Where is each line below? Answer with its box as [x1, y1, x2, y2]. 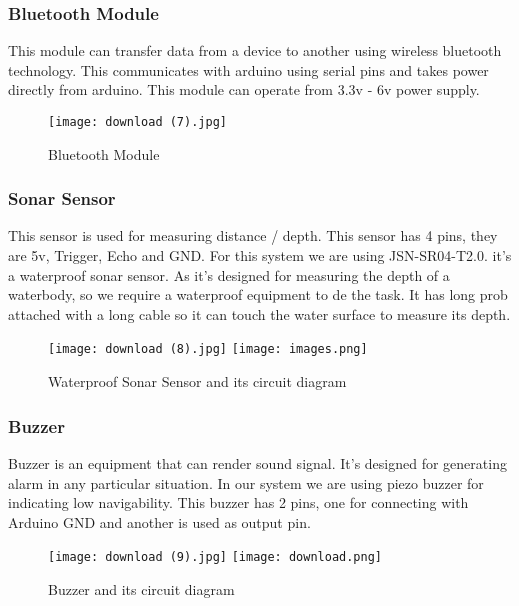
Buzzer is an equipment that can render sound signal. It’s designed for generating [8, 452, 507, 473]
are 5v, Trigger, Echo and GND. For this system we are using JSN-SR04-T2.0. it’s [8, 245, 512, 266]
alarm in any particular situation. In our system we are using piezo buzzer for [8, 472, 484, 493]
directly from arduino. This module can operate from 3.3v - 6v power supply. [8, 79, 480, 100]
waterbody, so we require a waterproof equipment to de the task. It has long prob [8, 284, 508, 305]
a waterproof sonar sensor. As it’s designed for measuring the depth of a [8, 264, 450, 285]
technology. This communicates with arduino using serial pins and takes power [8, 59, 489, 80]
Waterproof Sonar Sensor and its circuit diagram [48, 371, 347, 392]
